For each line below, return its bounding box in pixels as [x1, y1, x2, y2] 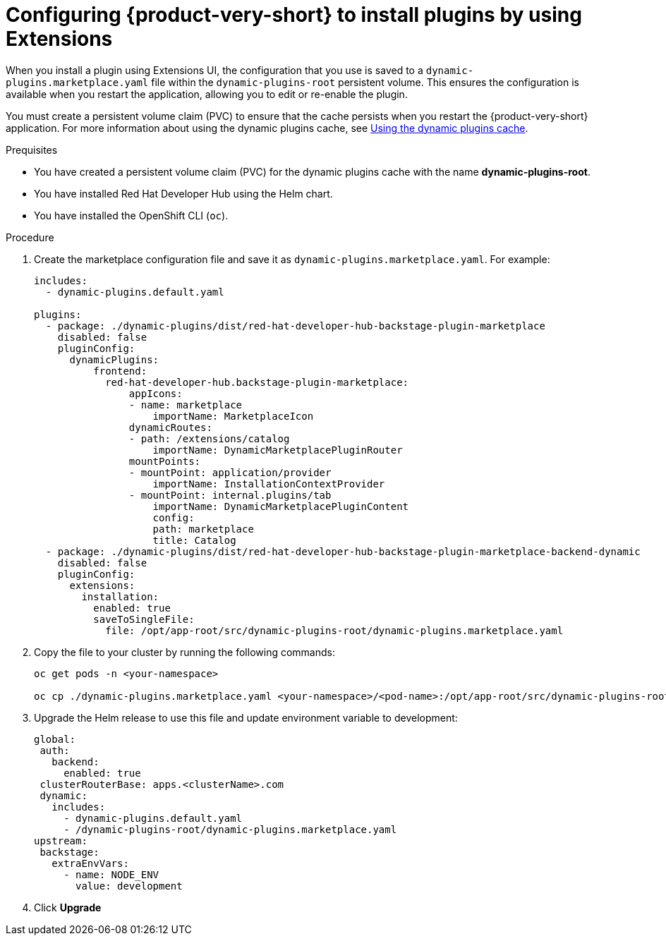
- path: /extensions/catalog [128, 432, 290, 444]
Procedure [6, 231, 54, 243]
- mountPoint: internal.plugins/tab [128, 489, 332, 501]
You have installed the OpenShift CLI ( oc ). [34, 209, 229, 221]
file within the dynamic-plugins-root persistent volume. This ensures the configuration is [151, 75, 579, 88]
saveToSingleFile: [93, 613, 195, 625]
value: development [75, 880, 183, 892]
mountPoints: [128, 455, 201, 467]
